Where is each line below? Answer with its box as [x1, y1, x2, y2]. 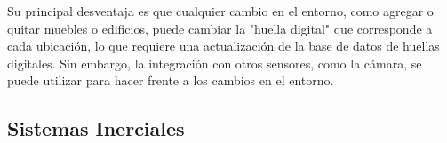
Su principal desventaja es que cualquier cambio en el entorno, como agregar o [7, 2, 434, 20]
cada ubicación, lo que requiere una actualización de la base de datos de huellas [7, 36, 440, 55]
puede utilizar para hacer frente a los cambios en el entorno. [7, 71, 334, 90]
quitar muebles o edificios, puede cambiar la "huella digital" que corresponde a [7, 19, 433, 37]
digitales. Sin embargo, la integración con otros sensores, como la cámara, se [7, 53, 422, 72]
